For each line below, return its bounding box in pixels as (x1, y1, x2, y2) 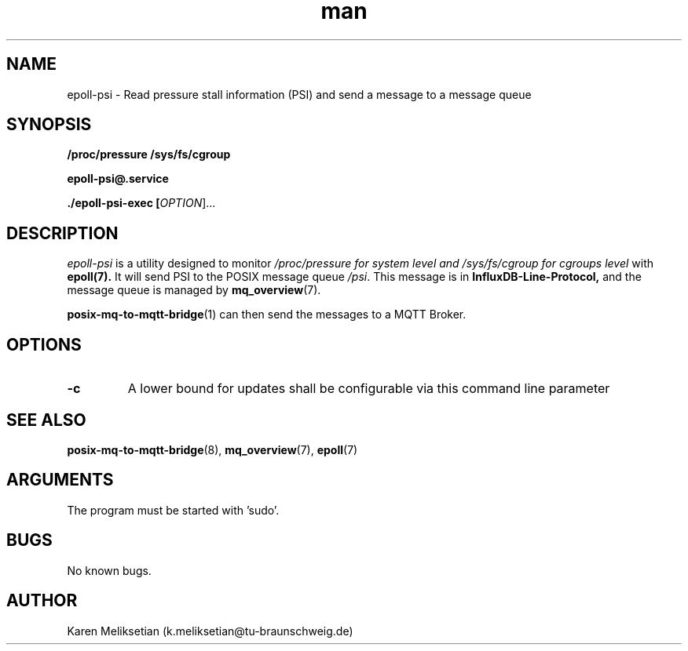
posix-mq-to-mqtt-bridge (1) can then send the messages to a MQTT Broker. (67, 307, 467, 322)
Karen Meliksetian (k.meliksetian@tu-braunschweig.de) (67, 624, 353, 638)
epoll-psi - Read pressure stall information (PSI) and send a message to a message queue (67, 87, 532, 101)
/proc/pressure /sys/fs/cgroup (67, 147, 231, 162)
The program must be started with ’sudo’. (67, 503, 280, 517)
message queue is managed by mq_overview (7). (67, 283, 321, 297)
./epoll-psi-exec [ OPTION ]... (67, 196, 216, 210)
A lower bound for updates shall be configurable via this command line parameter (127, 380, 610, 397)
